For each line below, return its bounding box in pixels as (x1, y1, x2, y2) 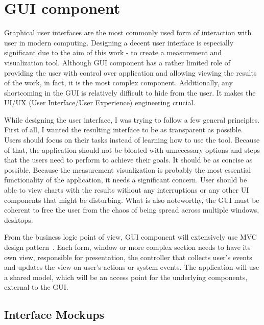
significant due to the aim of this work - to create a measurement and (4, 47, 222, 58)
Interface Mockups (4, 307, 105, 322)
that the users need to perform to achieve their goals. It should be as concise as (4, 154, 253, 165)
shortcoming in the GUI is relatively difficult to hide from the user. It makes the (4, 87, 256, 98)
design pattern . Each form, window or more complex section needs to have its (4, 242, 251, 252)
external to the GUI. (4, 282, 68, 292)
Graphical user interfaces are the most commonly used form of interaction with (4, 27, 252, 38)
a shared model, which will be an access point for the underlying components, (4, 271, 248, 282)
